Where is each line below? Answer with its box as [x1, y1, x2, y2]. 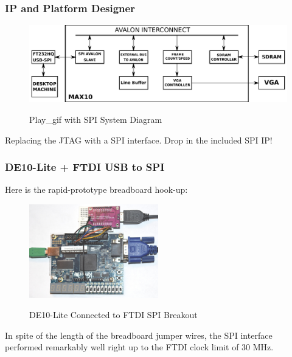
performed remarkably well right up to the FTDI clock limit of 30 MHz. [5, 341, 274, 353]
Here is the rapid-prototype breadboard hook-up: [5, 183, 188, 196]
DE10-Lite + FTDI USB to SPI [5, 159, 165, 175]
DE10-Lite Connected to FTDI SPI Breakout [29, 308, 198, 321]
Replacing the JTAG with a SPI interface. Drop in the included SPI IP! [5, 133, 273, 146]
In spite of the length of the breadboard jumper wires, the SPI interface [5, 328, 273, 341]
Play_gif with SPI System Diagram [29, 113, 162, 125]
